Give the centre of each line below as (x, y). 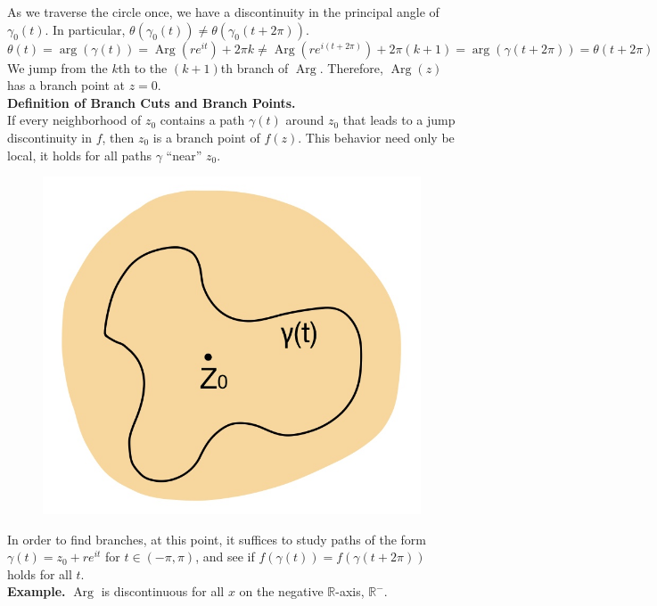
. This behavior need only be (376, 137)
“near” (184, 155)
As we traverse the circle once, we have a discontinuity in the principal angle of (223, 12)
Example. (37, 591)
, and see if (225, 557)
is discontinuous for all (163, 591)
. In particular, (85, 29)
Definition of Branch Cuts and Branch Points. (152, 102)
